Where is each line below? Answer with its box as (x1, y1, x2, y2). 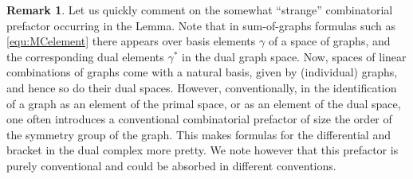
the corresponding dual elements (6, 48, 164, 64)
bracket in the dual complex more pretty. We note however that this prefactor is (6, 142, 399, 158)
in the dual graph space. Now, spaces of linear (182, 48, 407, 64)
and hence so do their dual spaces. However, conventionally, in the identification (6, 79, 397, 95)
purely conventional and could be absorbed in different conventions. (6, 157, 336, 173)
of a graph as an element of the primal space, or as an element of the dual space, (6, 95, 401, 111)
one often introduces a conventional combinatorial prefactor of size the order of (6, 111, 392, 127)
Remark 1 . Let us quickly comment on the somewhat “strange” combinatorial (6, 2, 393, 18)
